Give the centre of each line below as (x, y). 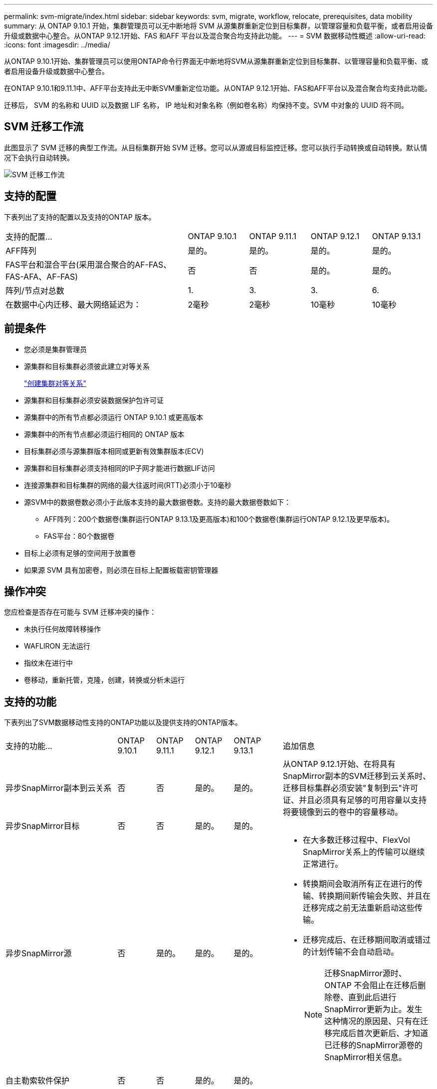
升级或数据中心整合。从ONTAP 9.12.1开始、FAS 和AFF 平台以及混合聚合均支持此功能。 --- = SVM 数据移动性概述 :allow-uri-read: (215, 36)
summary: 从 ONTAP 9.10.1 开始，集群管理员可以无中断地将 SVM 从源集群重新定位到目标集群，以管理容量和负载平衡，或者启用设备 (218, 26)
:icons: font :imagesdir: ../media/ (57, 45)
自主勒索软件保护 (38, 1081)
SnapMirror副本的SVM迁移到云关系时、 (357, 776)
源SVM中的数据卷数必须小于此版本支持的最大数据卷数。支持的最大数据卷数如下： (158, 502)
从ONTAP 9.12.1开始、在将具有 (339, 764)
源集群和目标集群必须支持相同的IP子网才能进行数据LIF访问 (119, 468)
